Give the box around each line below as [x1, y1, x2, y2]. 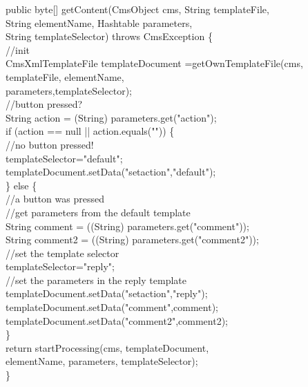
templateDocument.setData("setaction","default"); [6, 164, 216, 179]
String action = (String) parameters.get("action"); [6, 110, 217, 124]
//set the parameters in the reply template [6, 272, 186, 287]
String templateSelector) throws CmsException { [6, 29, 213, 44]
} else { [6, 178, 37, 192]
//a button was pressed [6, 191, 104, 206]
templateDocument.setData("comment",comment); [6, 300, 219, 314]
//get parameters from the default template [6, 205, 191, 219]
